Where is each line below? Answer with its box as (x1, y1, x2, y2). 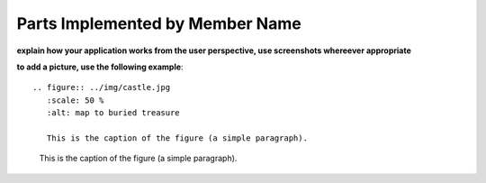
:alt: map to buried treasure (46, 108, 180, 118)
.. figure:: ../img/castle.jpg (32, 82, 171, 93)
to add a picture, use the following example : (16, 61, 184, 72)
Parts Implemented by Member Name (16, 14, 301, 33)
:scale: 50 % (46, 95, 104, 105)
